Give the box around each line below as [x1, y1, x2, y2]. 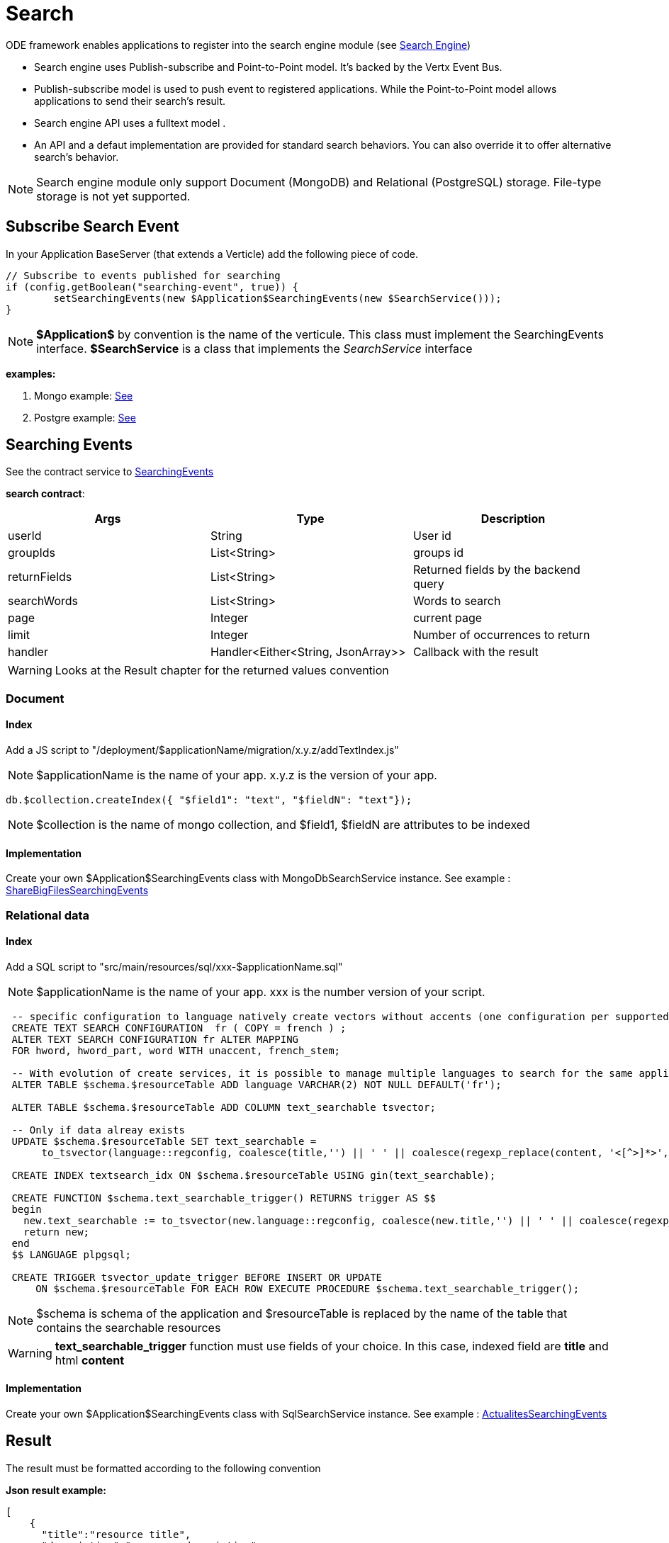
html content [55, 1352, 125, 1367]
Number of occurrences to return [412, 628, 590, 643]
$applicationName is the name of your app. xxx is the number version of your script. [36, 984, 485, 999]
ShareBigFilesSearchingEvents [6, 884, 149, 897]
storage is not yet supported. [36, 188, 191, 203]
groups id [412, 546, 464, 560]
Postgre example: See [34, 411, 136, 424]
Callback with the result [412, 645, 539, 660]
